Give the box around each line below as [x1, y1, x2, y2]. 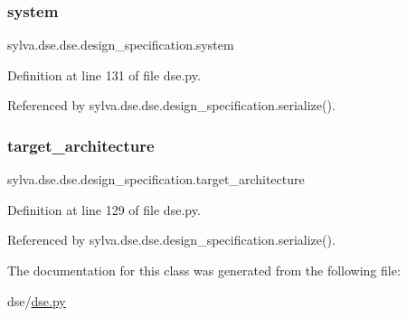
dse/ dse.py [7, 291, 66, 310]
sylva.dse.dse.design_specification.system [7, 35, 234, 54]
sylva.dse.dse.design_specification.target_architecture [7, 170, 305, 189]
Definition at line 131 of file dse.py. [7, 65, 201, 84]
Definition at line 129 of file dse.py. [7, 200, 201, 219]
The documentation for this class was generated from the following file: [7, 261, 401, 279]
